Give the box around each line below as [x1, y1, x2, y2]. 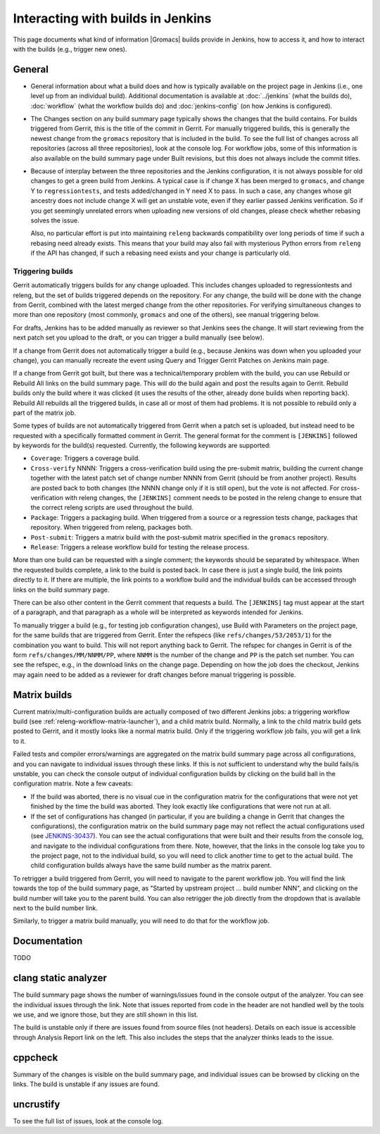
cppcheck [13, 1052, 58, 1064]
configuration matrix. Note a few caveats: [13, 779, 133, 788]
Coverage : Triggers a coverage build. [30, 454, 141, 463]
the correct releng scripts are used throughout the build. [30, 504, 194, 512]
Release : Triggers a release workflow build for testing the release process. [30, 543, 250, 551]
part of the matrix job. [13, 409, 77, 417]
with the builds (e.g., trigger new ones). [13, 44, 127, 53]
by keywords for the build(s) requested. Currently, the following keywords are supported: [13, 441, 271, 450]
